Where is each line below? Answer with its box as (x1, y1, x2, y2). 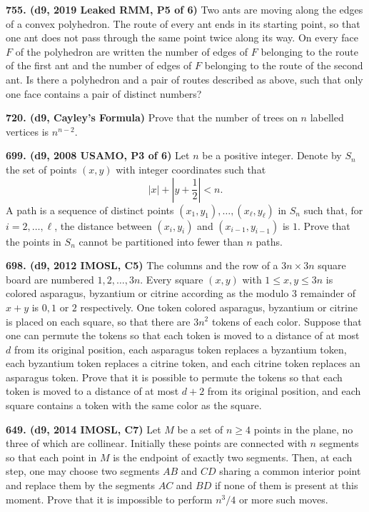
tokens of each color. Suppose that (211, 313, 362, 328)
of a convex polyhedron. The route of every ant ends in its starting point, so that (6, 16, 360, 31)
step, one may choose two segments (6, 463, 160, 478)
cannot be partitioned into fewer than (79, 234, 243, 249)
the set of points (6, 161, 77, 176)
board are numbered (6, 271, 94, 286)
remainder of (300, 286, 356, 301)
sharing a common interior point (219, 463, 361, 478)
